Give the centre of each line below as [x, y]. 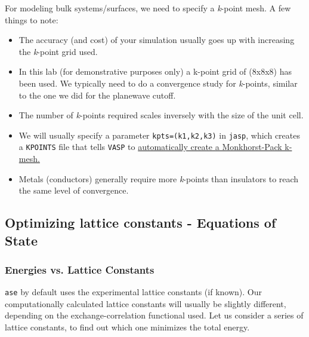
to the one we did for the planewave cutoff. [97, 95]
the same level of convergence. [74, 190]
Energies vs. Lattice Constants [80, 269]
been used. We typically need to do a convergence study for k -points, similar [158, 83]
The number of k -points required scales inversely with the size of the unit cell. [161, 115]
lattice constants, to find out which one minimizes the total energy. [127, 327]
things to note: [32, 19]
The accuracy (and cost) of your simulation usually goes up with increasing [157, 40]
